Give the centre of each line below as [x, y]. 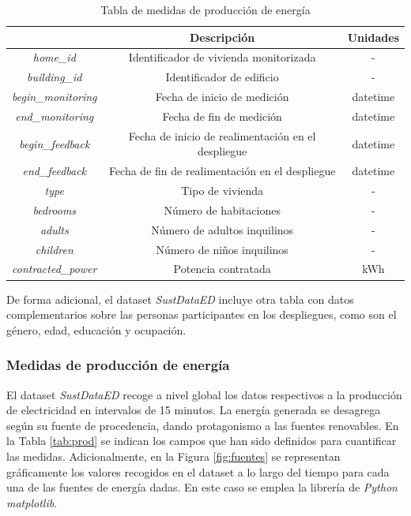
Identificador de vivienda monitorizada [222, 57]
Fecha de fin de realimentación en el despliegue [222, 171]
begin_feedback [55, 143]
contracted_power [55, 269]
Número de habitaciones [222, 209]
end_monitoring [55, 116]
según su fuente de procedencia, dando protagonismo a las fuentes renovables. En [203, 425]
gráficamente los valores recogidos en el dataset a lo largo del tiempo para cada [198, 471]
